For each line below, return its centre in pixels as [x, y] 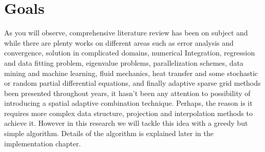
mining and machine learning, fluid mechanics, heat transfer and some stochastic [131, 73]
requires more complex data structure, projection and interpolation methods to [128, 113]
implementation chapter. [43, 143]
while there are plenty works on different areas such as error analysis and [119, 42]
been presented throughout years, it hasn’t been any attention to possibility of [127, 93]
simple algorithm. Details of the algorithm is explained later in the [109, 133]
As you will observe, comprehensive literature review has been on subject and [126, 33]
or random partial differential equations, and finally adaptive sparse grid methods [132, 83]
